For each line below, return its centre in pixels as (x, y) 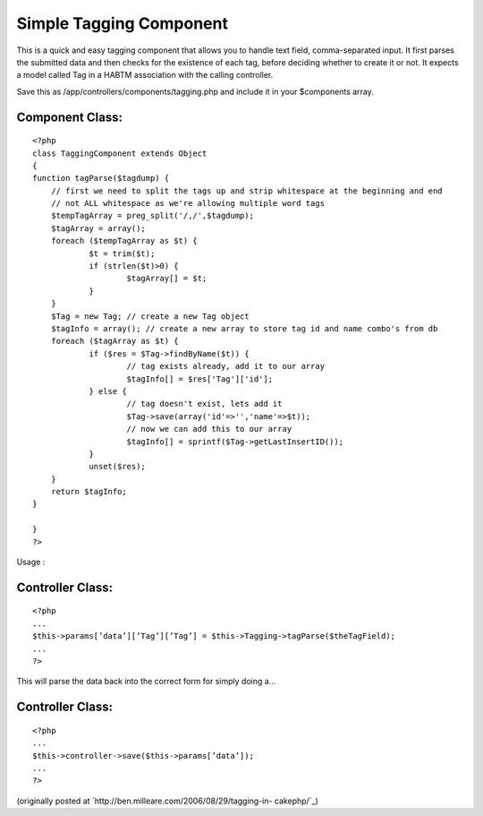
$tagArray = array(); (98, 228)
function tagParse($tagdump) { (101, 178)
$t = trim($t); (122, 253)
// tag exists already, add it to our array (226, 366)
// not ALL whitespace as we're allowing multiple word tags (188, 203)
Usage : (31, 562)
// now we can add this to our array (209, 429)
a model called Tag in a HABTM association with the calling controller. (145, 75)
